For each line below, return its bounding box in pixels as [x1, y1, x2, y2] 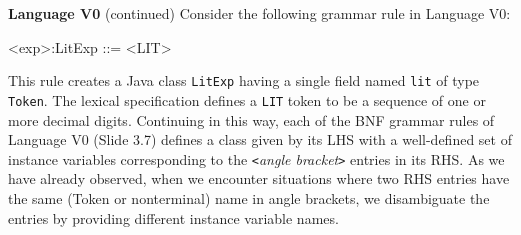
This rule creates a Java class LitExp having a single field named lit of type [8, 70, 480, 91]
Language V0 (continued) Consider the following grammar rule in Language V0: [8, 3, 511, 23]
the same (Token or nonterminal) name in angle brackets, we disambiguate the [8, 187, 490, 208]
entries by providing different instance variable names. [8, 207, 339, 228]
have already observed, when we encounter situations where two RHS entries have [8, 168, 510, 189]
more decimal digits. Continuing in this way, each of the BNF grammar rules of [8, 109, 495, 130]
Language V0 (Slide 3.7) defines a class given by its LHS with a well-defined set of [8, 129, 512, 150]
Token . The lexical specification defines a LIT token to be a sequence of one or [8, 89, 486, 110]
